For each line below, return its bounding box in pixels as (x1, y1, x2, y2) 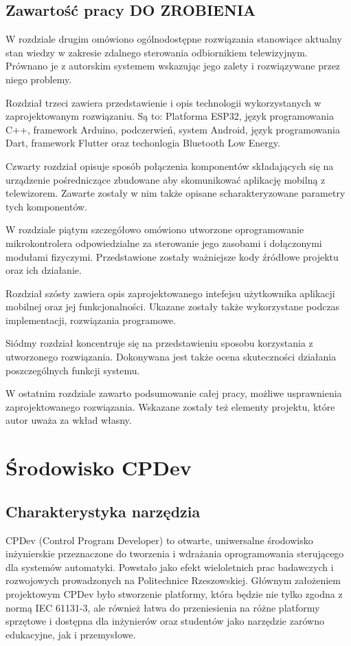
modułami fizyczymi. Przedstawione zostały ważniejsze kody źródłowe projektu (5, 249, 339, 263)
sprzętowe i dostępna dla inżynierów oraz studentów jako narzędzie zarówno (5, 614, 324, 628)
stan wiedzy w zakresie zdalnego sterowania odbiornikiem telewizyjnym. (5, 45, 308, 59)
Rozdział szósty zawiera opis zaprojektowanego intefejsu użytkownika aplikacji (5, 286, 335, 300)
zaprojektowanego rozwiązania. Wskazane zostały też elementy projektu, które (5, 399, 335, 413)
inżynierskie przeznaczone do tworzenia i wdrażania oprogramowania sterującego (5, 546, 344, 561)
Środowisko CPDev (5, 453, 192, 482)
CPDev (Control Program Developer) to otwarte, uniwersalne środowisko (5, 532, 313, 547)
